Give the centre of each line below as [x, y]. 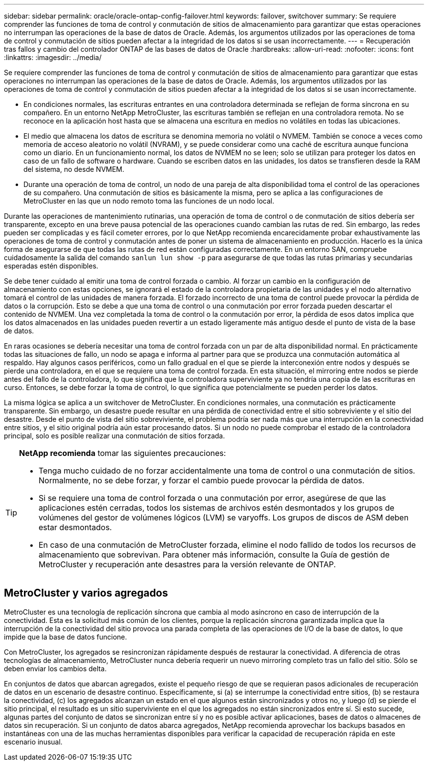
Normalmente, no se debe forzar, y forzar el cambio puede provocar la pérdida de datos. [202, 480]
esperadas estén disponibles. [51, 266]
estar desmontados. [75, 527]
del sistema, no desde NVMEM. [74, 169]
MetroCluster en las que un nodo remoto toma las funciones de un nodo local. [149, 201]
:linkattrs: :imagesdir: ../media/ [53, 57]
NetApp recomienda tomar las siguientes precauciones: [123, 453]
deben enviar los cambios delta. [55, 668]
